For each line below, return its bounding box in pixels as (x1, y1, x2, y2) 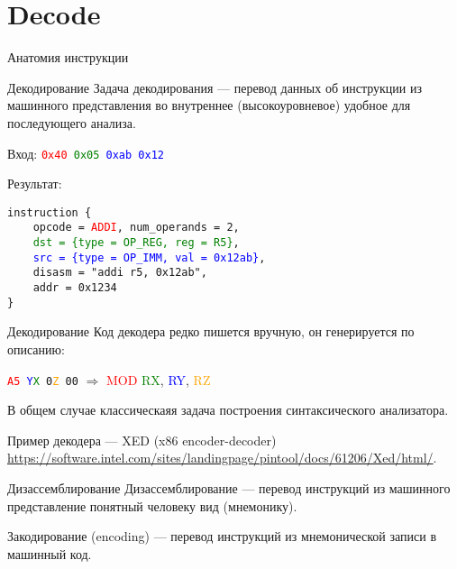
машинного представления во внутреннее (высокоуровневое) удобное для (7, 96, 411, 115)
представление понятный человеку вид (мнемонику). (7, 496, 297, 515)
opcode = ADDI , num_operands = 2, (32, 221, 240, 234)
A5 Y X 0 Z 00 (7, 374, 78, 388)
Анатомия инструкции (7, 48, 129, 67)
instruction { (7, 206, 92, 219)
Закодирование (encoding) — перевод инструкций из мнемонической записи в (7, 527, 437, 546)
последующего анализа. (7, 113, 136, 132)
